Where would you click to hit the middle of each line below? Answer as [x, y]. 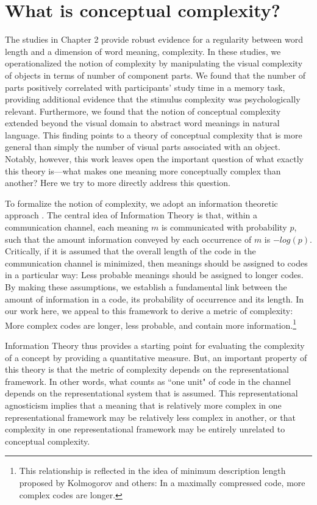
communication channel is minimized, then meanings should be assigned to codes [156, 263]
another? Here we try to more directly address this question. [118, 183]
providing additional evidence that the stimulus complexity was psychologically [153, 99]
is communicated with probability [224, 227]
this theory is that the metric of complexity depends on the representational [147, 369]
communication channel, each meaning [77, 227]
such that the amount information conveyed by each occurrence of [128, 239]
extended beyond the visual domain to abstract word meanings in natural [142, 123]
